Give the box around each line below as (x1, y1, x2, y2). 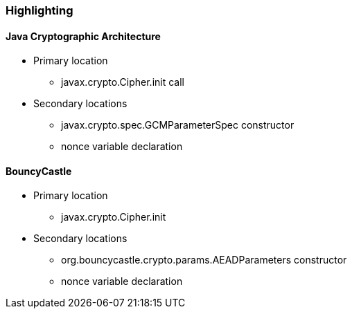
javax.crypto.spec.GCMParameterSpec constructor (61, 119, 294, 131)
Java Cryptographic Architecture (6, 30, 161, 42)
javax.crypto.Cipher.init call (61, 76, 184, 89)
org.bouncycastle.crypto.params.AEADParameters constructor (61, 254, 347, 266)
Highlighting (6, 3, 73, 17)
